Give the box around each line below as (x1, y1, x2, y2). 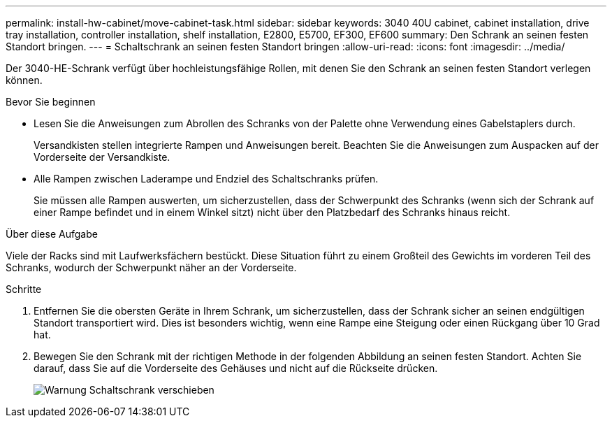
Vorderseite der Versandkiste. (34, 151, 170, 163)
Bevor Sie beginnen (6, 96, 96, 108)
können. (6, 74, 43, 86)
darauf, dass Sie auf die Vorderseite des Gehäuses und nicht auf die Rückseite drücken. (34, 362, 438, 374)
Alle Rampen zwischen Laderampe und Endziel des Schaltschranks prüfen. (34, 173, 379, 185)
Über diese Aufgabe (6, 228, 98, 240)
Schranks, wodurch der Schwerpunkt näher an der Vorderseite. (6, 261, 297, 273)
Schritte (6, 283, 42, 295)
